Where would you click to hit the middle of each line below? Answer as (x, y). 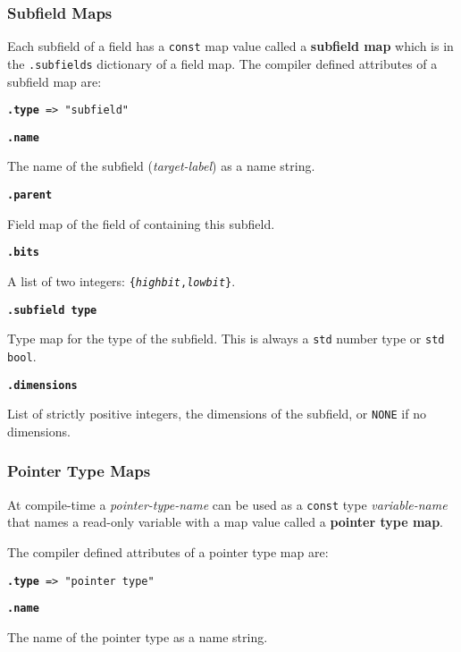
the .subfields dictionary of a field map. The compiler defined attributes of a (222, 63)
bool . (22, 356)
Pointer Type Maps (79, 471)
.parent (30, 195)
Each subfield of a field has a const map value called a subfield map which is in (230, 46)
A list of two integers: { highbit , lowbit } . (122, 280)
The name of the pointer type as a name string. (138, 636)
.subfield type (52, 310)
